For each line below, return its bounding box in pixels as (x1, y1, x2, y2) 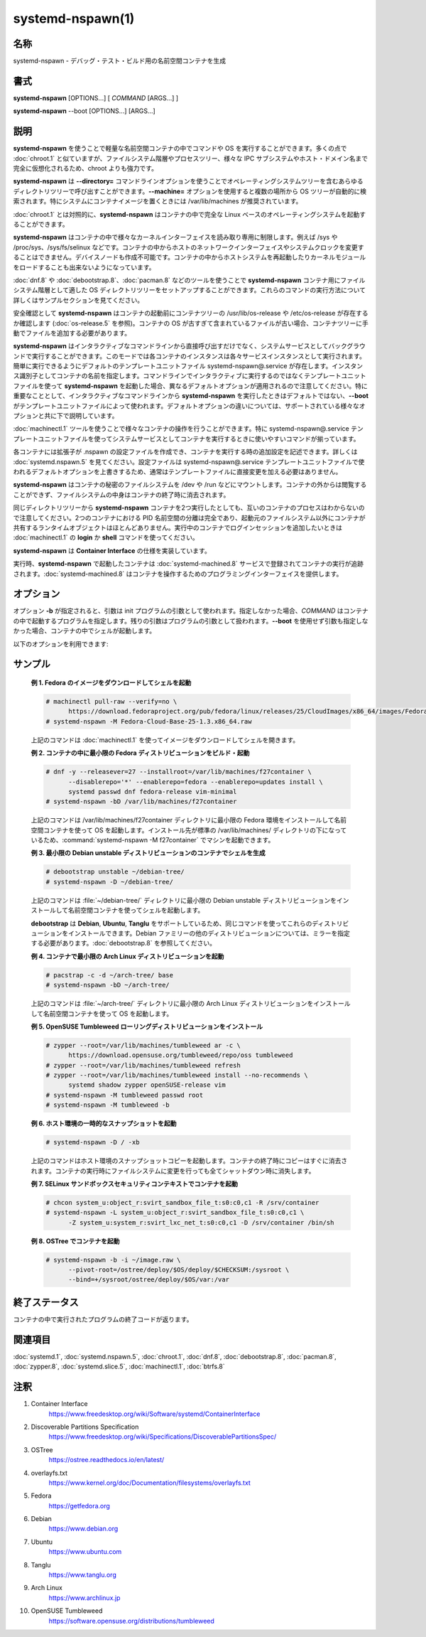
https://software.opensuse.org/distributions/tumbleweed (48, 1616, 214, 1625)
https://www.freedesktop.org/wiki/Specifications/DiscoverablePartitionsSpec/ (48, 1432, 277, 1441)
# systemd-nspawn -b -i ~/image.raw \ (45, 1255, 181, 1264)
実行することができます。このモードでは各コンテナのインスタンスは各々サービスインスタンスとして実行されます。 (31, 352, 366, 360)
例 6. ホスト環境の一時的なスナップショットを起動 (31, 1120, 177, 1128)
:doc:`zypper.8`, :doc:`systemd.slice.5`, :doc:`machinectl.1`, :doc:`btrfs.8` (13, 1362, 225, 1371)
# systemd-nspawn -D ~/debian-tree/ (45, 878, 174, 886)
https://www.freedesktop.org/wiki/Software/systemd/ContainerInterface (48, 1410, 261, 1418)
